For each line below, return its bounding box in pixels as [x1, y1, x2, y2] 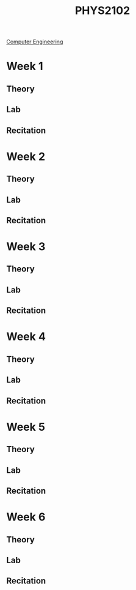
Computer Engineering [6, 38, 63, 46]
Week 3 [6, 240, 46, 254]
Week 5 [6, 420, 46, 434]
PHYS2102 [74, 4, 131, 18]
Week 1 [6, 59, 43, 73]
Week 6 [6, 510, 46, 524]
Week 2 [6, 149, 46, 164]
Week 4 [6, 330, 46, 344]
